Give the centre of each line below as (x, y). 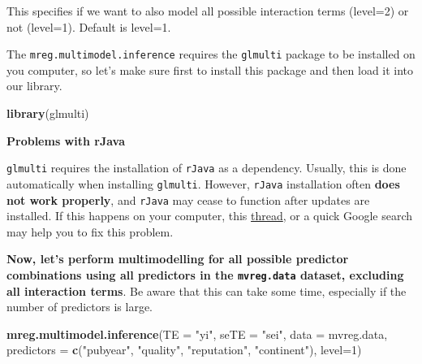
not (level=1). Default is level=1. (89, 26)
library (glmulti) (48, 113)
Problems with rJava (66, 140)
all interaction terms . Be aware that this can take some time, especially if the (207, 290)
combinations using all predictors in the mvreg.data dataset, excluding (205, 274)
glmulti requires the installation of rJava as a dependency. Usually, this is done (207, 168)
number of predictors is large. (80, 307)
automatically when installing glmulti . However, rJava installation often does (203, 183)
